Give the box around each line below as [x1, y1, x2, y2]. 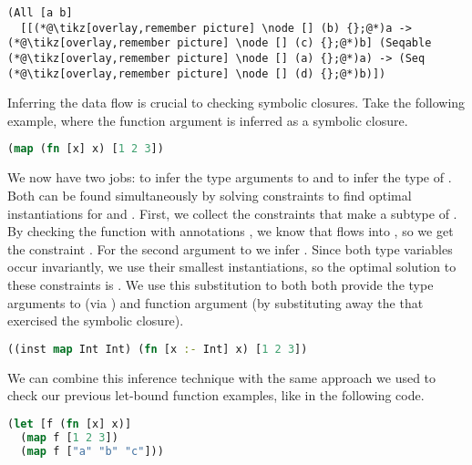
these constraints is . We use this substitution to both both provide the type [7, 274, 434, 294]
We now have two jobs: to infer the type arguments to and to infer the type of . [7, 168, 452, 187]
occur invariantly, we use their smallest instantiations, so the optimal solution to [7, 257, 457, 276]
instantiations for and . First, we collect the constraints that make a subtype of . [7, 203, 457, 222]
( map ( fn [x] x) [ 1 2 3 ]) [7, 142, 164, 156]
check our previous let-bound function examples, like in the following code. [7, 386, 425, 405]
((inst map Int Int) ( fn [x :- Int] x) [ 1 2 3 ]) [7, 342, 308, 356]
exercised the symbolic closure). [7, 311, 184, 330]
